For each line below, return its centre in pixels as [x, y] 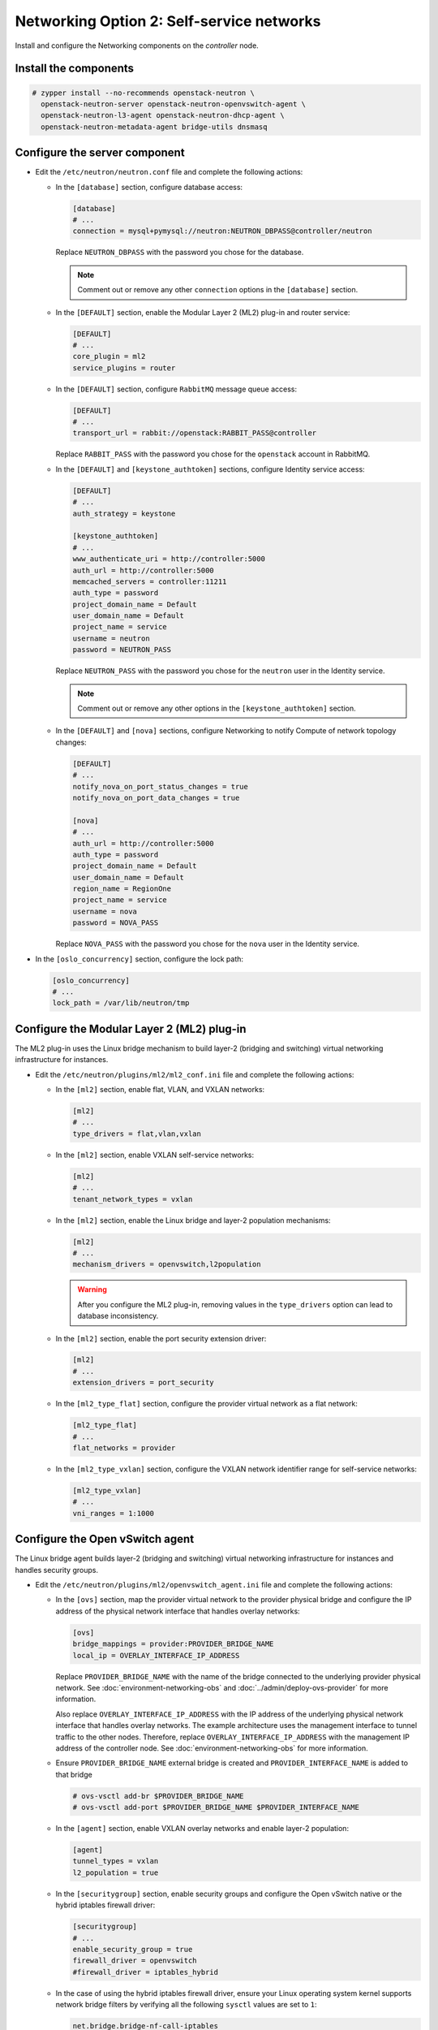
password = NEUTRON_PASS [122, 650]
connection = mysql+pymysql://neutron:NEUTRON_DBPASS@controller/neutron [222, 231]
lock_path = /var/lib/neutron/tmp [121, 1003]
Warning [92, 1289]
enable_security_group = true [133, 1949]
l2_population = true [116, 1872]
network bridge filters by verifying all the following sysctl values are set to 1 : [186, 2005]
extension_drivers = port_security [143, 1383]
